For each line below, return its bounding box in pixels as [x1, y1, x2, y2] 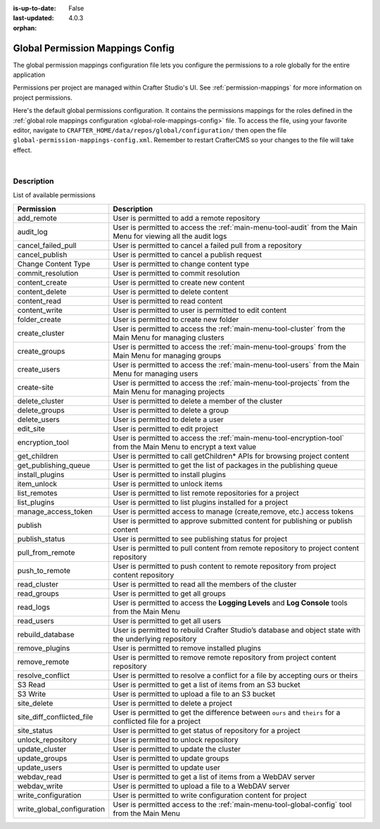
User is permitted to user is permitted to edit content [113, 305, 287, 315]
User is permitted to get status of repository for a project [113, 725, 300, 735]
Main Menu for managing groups [113, 350, 222, 360]
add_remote [17, 213, 58, 223]
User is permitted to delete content [113, 286, 229, 296]
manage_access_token [17, 506, 93, 516]
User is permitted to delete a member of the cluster [113, 395, 283, 405]
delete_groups [17, 405, 65, 415]
